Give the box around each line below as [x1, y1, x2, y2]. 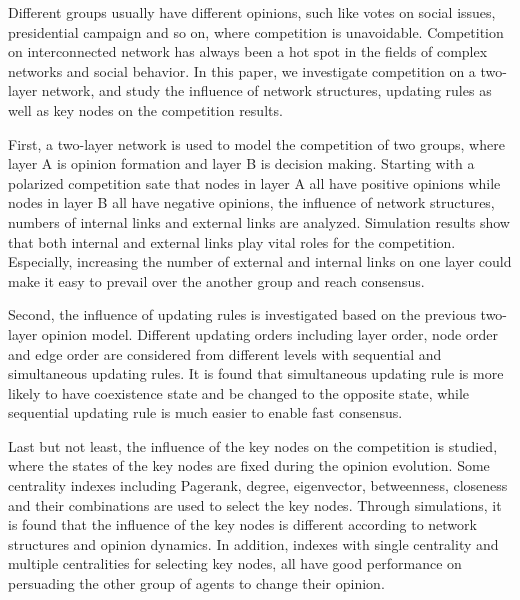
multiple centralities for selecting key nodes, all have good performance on [8, 553, 462, 574]
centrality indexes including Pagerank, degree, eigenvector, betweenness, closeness [8, 475, 508, 496]
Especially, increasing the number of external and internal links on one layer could [8, 251, 512, 272]
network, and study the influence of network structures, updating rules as [41, 80, 492, 101]
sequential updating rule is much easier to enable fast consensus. [8, 402, 403, 423]
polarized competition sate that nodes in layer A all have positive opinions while [8, 172, 501, 193]
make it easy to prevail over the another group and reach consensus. [8, 270, 425, 291]
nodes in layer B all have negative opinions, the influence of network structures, [8, 192, 495, 213]
